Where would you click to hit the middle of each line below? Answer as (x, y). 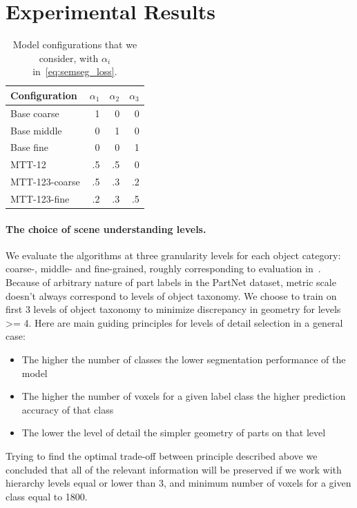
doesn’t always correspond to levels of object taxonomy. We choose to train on (171, 295)
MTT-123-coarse (45, 182)
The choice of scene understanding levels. (106, 228)
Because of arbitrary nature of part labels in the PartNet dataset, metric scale (171, 282)
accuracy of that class (68, 409)
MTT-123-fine (40, 198)
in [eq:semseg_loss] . (75, 71)
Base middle (36, 130)
